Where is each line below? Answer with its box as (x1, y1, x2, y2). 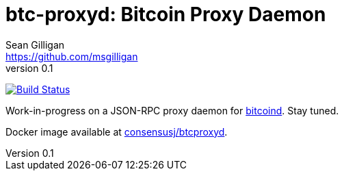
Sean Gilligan (5, 38, 65, 51)
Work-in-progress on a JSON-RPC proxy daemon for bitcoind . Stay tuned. (5, 104, 339, 116)
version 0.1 (5, 62, 53, 74)
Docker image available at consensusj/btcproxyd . (5, 125, 228, 138)
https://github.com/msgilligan (5, 50, 138, 62)
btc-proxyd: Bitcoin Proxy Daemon (5, 3, 326, 26)
